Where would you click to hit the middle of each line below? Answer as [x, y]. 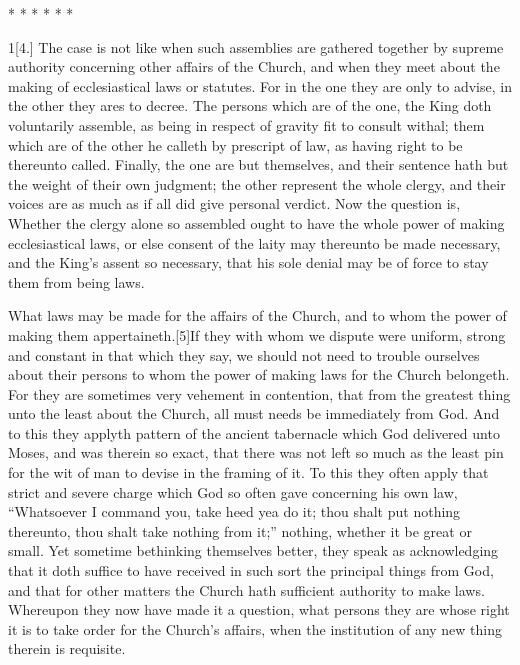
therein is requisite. [67, 648]
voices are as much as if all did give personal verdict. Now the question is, [234, 203]
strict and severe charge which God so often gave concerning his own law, [233, 491]
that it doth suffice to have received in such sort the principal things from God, [251, 570]
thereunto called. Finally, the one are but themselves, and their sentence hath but [258, 164]
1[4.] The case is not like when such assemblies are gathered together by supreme [256, 46]
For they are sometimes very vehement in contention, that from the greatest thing [259, 393]
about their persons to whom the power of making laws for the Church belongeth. [259, 374]
